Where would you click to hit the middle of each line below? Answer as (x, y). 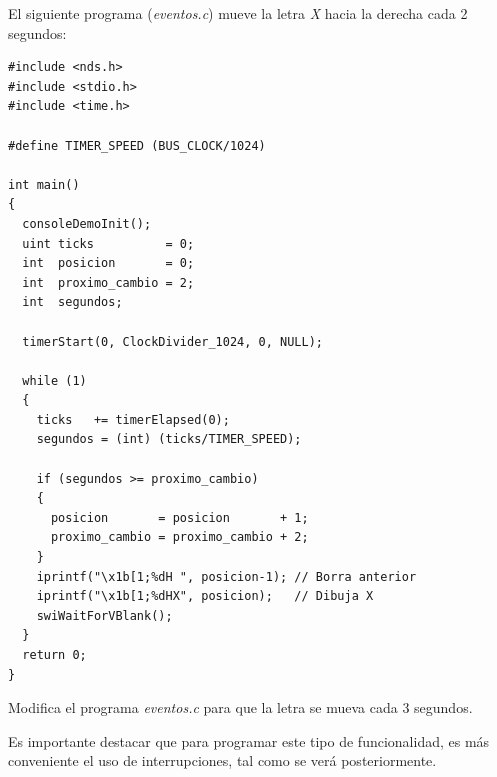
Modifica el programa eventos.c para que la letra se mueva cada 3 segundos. (240, 707)
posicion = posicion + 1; (179, 517)
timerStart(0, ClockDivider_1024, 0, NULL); (172, 341)
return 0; (54, 655)
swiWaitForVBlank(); (104, 615)
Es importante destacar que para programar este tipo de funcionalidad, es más (249, 740)
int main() (44, 184)
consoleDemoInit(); (87, 223)
